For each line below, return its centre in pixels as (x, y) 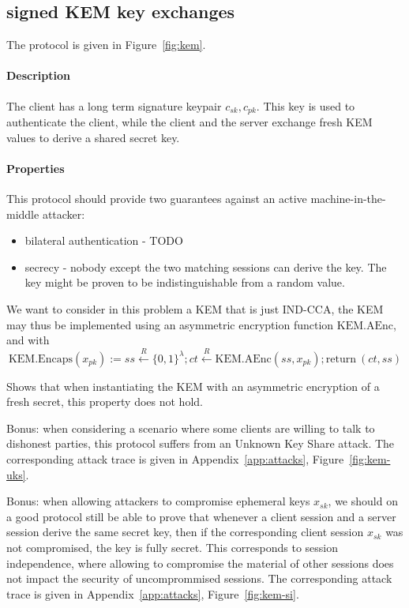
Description (39, 75)
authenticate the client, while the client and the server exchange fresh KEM (189, 122)
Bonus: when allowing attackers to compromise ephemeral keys (158, 501)
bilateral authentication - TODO (104, 240)
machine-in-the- (348, 199)
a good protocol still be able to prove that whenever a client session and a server (201, 516)
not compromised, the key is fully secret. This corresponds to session (173, 547)
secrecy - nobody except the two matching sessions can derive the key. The (206, 266)
